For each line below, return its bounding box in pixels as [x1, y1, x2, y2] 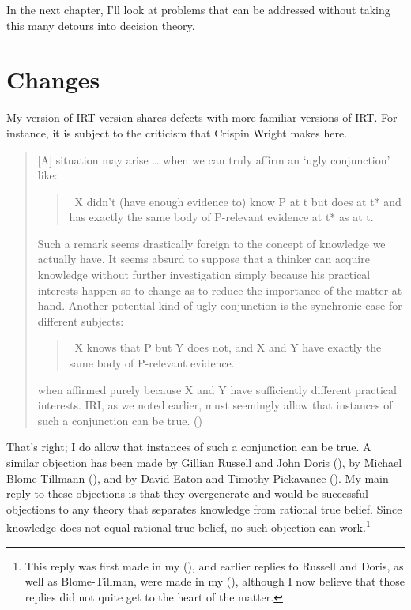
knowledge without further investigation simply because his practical [37, 266, 371, 283]
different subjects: [37, 312, 124, 329]
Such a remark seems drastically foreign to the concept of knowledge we [37, 235, 386, 251]
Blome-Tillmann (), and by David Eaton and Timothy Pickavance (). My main [6, 469, 389, 486]
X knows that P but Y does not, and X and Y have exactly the [74, 339, 382, 356]
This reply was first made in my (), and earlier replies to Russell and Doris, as [25, 557, 404, 574]
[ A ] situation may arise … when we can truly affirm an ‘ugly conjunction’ [37, 151, 390, 168]
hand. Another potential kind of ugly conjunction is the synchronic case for [37, 297, 402, 314]
